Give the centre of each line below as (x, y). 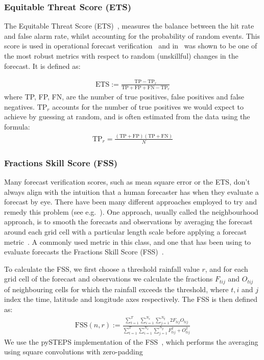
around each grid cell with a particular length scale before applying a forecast (126, 231)
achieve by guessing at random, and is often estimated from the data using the (127, 117)
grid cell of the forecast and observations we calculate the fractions (109, 279)
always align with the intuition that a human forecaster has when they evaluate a (131, 191)
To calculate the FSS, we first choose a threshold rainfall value (102, 268)
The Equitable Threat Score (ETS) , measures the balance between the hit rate (129, 26)
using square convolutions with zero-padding (74, 352)
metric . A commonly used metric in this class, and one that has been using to (128, 241)
